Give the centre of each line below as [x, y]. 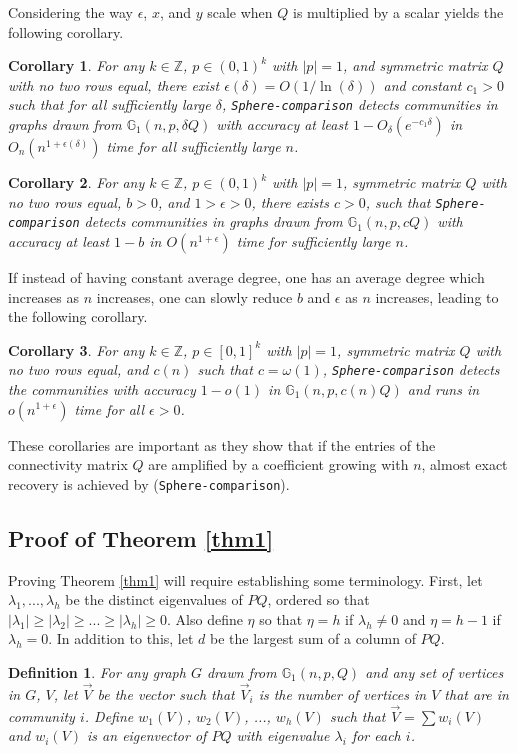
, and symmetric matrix [415, 65]
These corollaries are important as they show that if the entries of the [222, 444]
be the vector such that [166, 693]
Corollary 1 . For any [76, 65]
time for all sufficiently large [193, 146]
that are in [476, 693]
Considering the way [70, 12]
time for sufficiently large [313, 240]
